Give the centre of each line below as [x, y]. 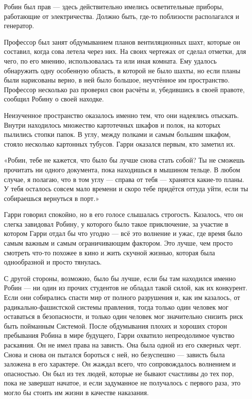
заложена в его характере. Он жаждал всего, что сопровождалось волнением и [120, 364]
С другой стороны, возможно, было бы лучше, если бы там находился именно [120, 278]
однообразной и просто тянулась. [53, 262]
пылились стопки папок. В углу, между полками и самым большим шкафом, [118, 134]
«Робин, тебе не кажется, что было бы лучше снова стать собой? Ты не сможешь [124, 160]
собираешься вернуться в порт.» [52, 198]
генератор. [19, 25]
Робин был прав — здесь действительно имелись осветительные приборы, [114, 6]
